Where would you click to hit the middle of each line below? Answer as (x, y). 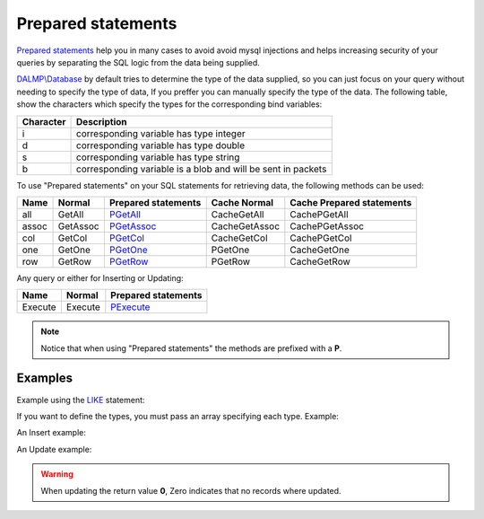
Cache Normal (242, 202)
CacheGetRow (320, 261)
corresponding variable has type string (158, 157)
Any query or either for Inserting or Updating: (100, 277)
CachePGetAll (319, 214)
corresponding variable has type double (161, 145)
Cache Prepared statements (351, 202)
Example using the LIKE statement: (81, 400)
